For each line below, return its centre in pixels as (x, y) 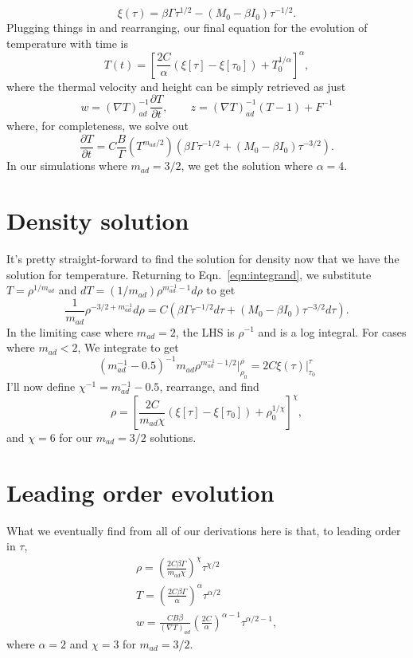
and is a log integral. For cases (332, 331)
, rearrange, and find (209, 386)
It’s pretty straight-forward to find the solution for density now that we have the (203, 259)
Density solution (98, 221)
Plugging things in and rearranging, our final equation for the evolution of (187, 28)
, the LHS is (205, 331)
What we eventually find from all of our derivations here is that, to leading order (204, 530)
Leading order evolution (140, 492)
